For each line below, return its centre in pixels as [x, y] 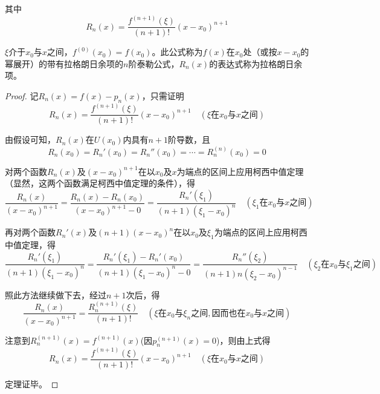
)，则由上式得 [243, 340]
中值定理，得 [30, 244]
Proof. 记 [22, 95]
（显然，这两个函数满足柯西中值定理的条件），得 [100, 183]
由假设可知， [30, 140]
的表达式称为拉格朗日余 [256, 63]
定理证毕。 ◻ [32, 383]
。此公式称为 [177, 52]
